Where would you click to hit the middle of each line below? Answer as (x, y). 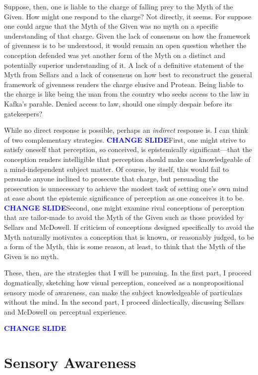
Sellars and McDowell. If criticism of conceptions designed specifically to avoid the (129, 227)
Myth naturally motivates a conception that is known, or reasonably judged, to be (129, 237)
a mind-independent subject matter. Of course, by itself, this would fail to (117, 169)
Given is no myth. (31, 256)
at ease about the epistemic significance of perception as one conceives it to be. (124, 198)
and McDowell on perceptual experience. (65, 311)
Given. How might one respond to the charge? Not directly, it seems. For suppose (128, 16)
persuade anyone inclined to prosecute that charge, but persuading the (111, 179)
